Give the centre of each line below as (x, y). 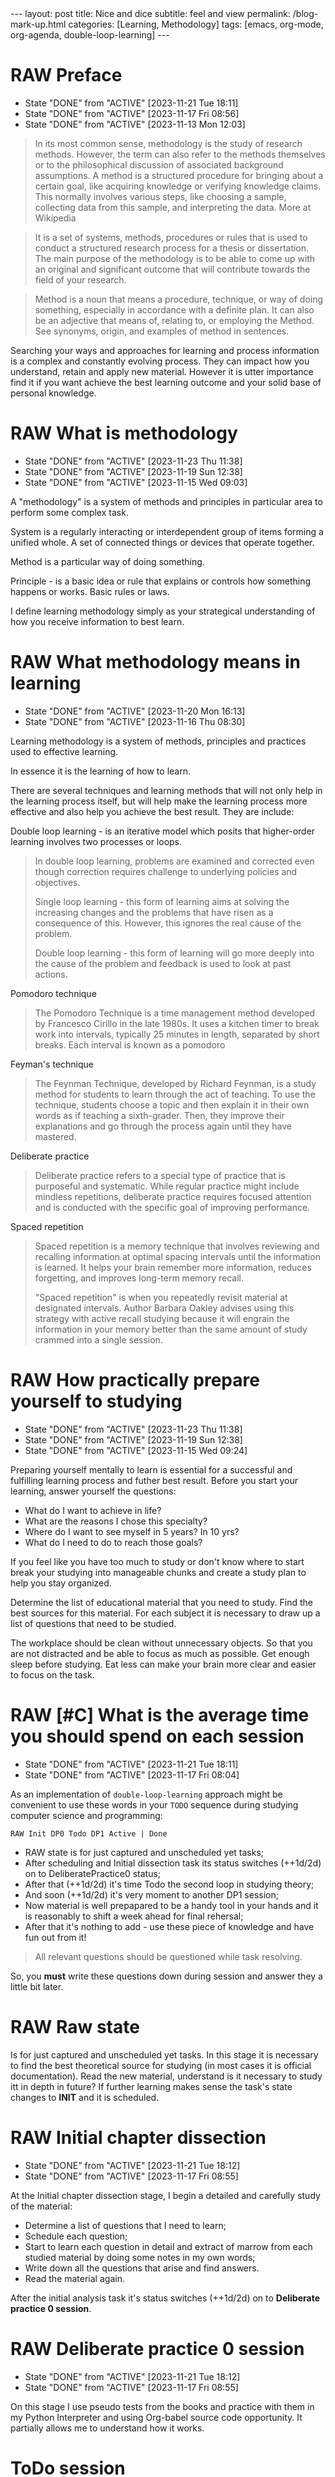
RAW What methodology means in (156, 662)
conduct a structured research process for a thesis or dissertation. (172, 248)
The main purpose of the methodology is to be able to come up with (175, 258)
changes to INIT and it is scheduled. (85, 2097)
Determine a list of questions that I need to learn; (125, 2225)
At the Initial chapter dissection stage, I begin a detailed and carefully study (165, 2195)
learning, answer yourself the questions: (93, 1491)
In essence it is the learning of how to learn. (100, 771)
